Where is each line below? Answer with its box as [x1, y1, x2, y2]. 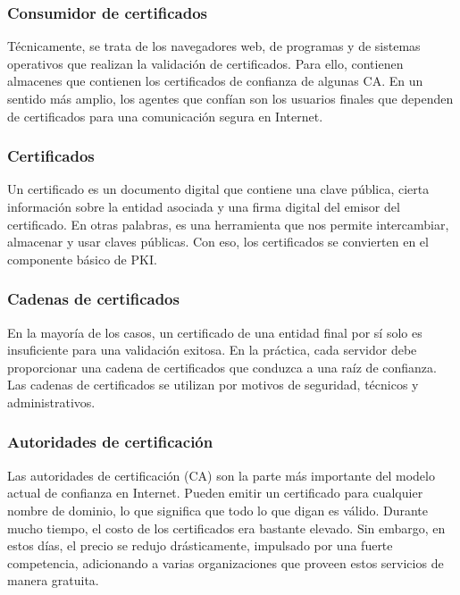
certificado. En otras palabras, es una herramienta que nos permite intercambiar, [7, 214, 449, 233]
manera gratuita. [7, 571, 99, 590]
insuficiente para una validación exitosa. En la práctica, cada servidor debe [7, 340, 417, 359]
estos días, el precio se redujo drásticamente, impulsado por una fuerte [7, 536, 393, 555]
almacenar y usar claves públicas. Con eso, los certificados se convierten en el [7, 232, 429, 251]
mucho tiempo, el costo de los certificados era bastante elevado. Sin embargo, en [7, 518, 446, 537]
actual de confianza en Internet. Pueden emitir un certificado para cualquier [7, 483, 423, 502]
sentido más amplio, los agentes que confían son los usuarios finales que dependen [7, 89, 454, 107]
